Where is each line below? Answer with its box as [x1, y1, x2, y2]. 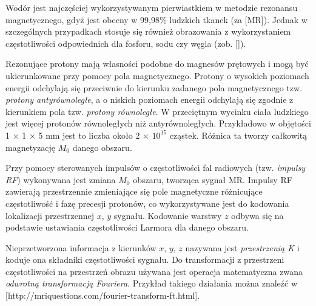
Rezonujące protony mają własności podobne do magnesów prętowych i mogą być [5, 57, 309, 70]
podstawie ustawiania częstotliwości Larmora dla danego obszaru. [5, 221, 249, 234]
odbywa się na [231, 209, 284, 221]
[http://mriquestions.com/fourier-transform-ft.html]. [5, 289, 200, 302]
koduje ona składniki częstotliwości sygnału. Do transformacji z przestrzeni [5, 253, 284, 266]
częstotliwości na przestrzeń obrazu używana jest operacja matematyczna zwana [5, 265, 303, 277]
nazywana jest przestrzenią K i [185, 241, 300, 254]
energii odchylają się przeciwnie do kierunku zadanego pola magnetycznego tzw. [5, 81, 303, 94]
